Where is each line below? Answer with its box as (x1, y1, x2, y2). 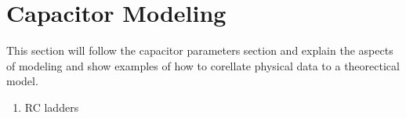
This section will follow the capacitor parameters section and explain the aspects (6, 42, 393, 59)
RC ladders (24, 98, 79, 115)
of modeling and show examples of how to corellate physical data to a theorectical (6, 57, 400, 73)
